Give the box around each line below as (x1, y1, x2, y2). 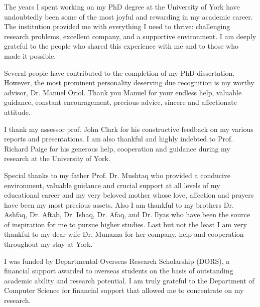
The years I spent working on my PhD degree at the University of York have (4, 2, 240, 12)
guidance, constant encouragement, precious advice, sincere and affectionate (4, 97, 237, 107)
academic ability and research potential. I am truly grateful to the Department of (4, 275, 254, 285)
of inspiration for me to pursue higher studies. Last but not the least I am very (4, 219, 247, 229)
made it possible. (4, 50, 56, 61)
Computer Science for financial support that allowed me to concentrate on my (4, 285, 244, 295)
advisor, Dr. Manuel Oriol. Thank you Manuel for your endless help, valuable (4, 87, 242, 97)
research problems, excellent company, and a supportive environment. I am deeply (4, 31, 256, 41)
